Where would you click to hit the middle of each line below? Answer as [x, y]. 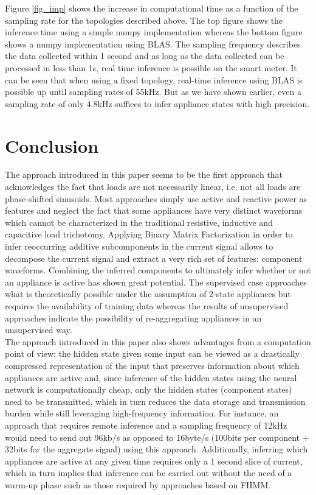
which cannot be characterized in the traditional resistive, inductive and [139, 222]
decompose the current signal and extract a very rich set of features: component [154, 258]
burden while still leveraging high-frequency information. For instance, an [142, 413]
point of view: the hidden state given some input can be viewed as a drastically [152, 353]
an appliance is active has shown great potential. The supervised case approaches [156, 282]
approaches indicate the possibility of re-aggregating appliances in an [133, 318]
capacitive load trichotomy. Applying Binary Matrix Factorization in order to [149, 234]
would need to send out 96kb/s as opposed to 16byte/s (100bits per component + [157, 437]
